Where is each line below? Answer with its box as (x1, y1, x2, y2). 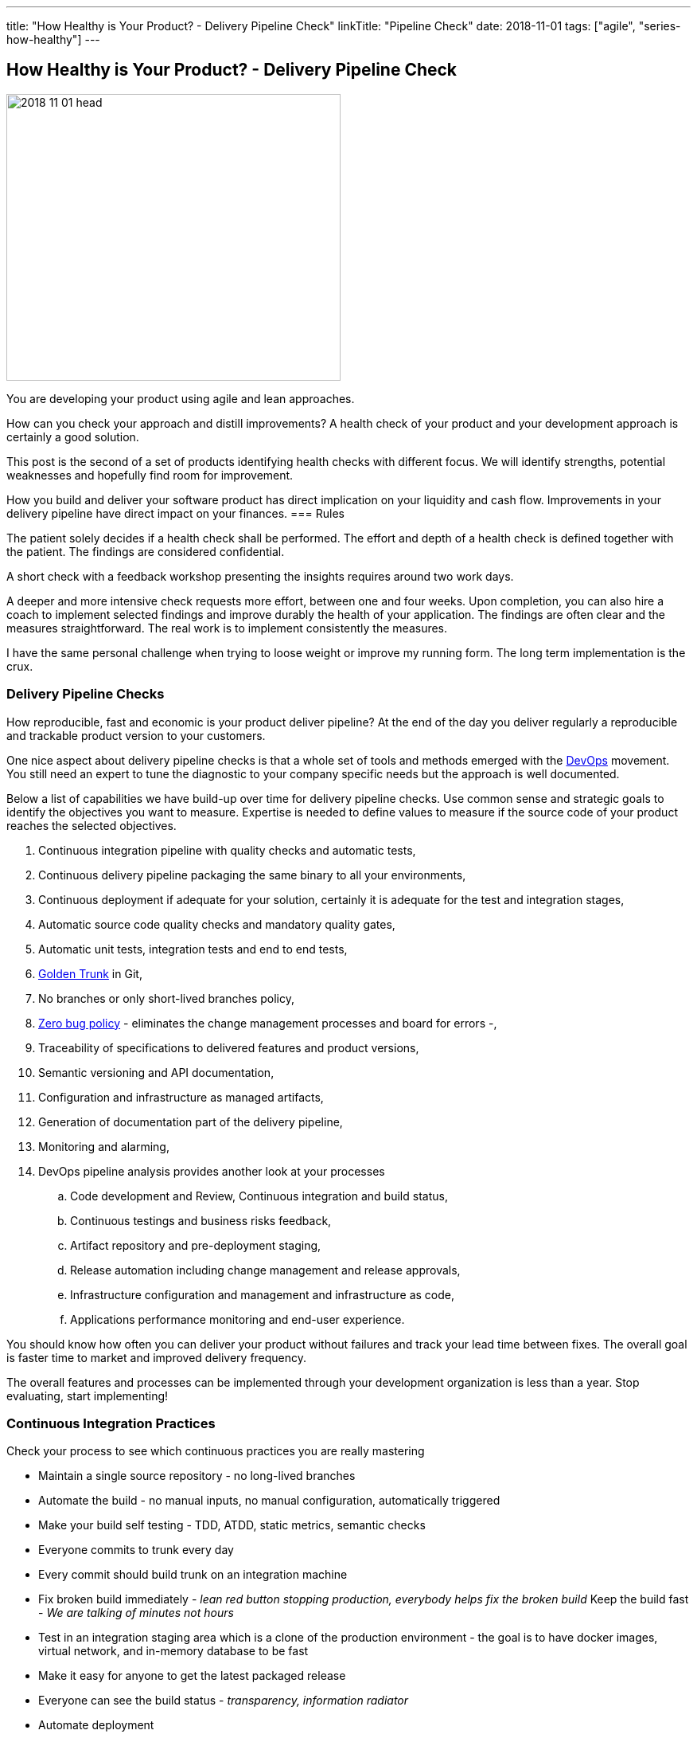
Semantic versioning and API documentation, (38, 1065, 275, 1079)
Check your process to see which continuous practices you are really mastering (6, 1444, 425, 1458)
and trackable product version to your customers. (6, 728, 266, 742)
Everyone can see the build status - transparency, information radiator (38, 1693, 409, 1708)
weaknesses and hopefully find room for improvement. (6, 468, 294, 482)
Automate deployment (38, 1718, 154, 1732)
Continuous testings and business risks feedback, (70, 1213, 332, 1227)
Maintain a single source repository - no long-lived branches (38, 1469, 356, 1483)
